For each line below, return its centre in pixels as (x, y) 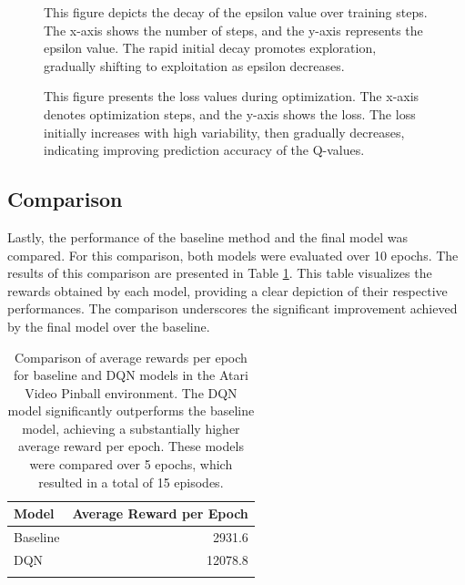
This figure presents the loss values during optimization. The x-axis (232, 96)
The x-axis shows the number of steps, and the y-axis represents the (233, 30)
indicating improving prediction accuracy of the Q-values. (204, 150)
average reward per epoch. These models (131, 446)
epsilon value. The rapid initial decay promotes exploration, (210, 48)
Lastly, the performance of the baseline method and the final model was (207, 236)
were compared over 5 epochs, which (131, 464)
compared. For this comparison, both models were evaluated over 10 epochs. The (233, 255)
